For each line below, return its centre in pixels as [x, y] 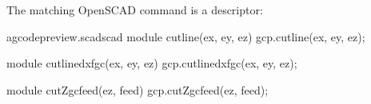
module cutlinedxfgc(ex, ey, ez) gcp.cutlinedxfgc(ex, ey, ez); [152, 63]
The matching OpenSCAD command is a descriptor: [135, 10]
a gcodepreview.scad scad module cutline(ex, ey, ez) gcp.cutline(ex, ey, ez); [186, 36]
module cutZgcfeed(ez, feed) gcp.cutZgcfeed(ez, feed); [138, 89]
